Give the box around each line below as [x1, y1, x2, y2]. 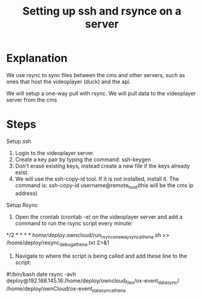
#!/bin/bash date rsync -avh [6, 270, 76, 278]
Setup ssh [6, 137, 32, 145]
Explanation [6, 52, 68, 65]
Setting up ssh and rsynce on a [22, 4, 182, 18]
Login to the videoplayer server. [15, 149, 95, 156]
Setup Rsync [6, 201, 38, 208]
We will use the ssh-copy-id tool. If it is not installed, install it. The [15, 175, 180, 182]
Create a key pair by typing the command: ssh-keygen [15, 156, 152, 163]
